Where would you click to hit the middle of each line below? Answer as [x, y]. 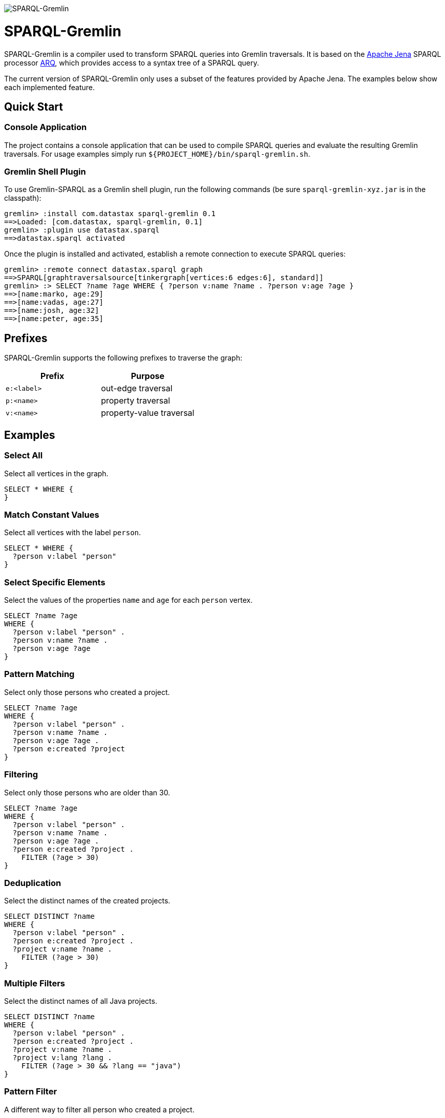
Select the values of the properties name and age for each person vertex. [129, 600]
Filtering [21, 775]
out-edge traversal [137, 388]
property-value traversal [148, 413]
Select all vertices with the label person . [73, 533]
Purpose [147, 376]
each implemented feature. [49, 87]
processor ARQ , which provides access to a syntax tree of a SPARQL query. [132, 62]
